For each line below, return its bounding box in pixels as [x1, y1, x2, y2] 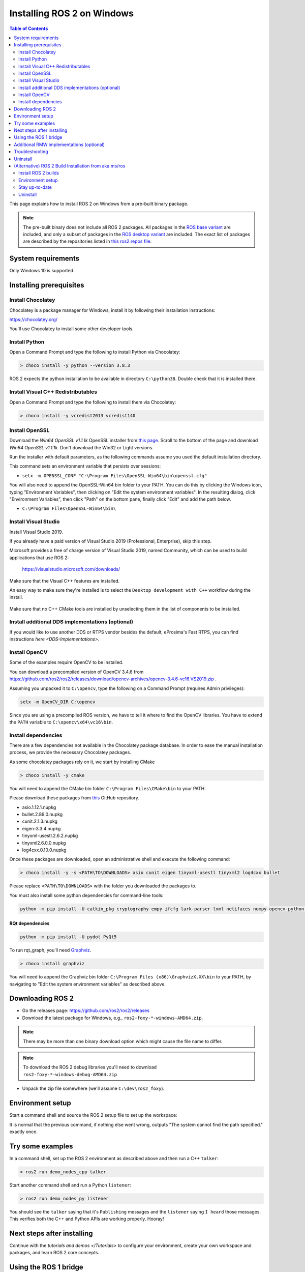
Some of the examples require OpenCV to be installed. [9, 659, 124, 666]
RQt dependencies [9, 920, 50, 927]
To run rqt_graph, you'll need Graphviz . [9, 947, 91, 953]
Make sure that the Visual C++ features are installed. [9, 577, 120, 584]
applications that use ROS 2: [9, 555, 69, 561]
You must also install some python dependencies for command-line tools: [9, 892, 164, 898]
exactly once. [9, 1129, 38, 1135]
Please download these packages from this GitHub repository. [9, 795, 139, 801]
